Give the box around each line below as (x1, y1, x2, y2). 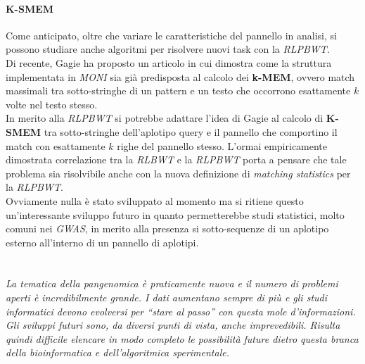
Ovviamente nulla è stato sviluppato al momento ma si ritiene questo (6, 193, 304, 208)
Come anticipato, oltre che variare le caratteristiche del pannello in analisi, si (6, 27, 337, 42)
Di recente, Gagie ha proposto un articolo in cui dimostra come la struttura (6, 55, 332, 70)
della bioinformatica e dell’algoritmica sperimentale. (6, 345, 229, 360)
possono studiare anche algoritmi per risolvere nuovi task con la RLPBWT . (6, 42, 330, 56)
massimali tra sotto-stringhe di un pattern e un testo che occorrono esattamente (6, 83, 351, 98)
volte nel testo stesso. (6, 96, 98, 111)
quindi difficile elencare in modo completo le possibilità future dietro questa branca (6, 331, 359, 346)
